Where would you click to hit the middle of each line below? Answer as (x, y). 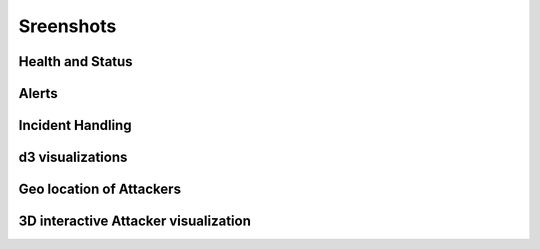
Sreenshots (67, 26)
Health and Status (76, 61)
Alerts (38, 93)
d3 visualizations (73, 157)
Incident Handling (75, 125)
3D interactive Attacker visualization (135, 221)
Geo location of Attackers (100, 189)
